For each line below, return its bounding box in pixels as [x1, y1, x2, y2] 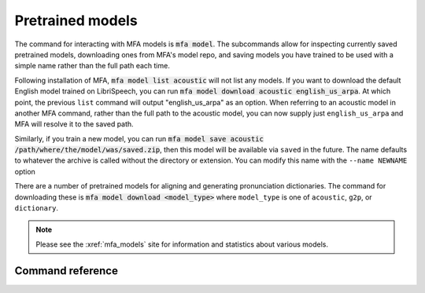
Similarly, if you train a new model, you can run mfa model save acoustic [14, 134, 264, 143]
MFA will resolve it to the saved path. [14, 119, 134, 129]
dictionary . [14, 203, 59, 213]
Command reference [14, 264, 118, 277]
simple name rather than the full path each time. [14, 61, 171, 71]
